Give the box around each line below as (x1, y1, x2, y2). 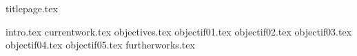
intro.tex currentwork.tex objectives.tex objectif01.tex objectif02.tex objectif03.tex (6, 24, 352, 38)
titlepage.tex (6, 1, 58, 15)
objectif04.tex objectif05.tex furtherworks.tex (6, 38, 195, 52)
